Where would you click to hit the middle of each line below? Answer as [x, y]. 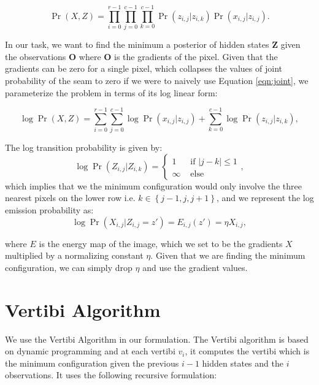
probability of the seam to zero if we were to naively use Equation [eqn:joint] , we [157, 80]
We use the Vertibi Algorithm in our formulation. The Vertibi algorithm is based [157, 339]
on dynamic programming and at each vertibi [90, 351]
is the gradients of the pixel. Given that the [196, 56]
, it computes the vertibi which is [247, 351]
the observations [36, 56]
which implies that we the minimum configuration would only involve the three [153, 185]
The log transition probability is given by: [84, 147]
